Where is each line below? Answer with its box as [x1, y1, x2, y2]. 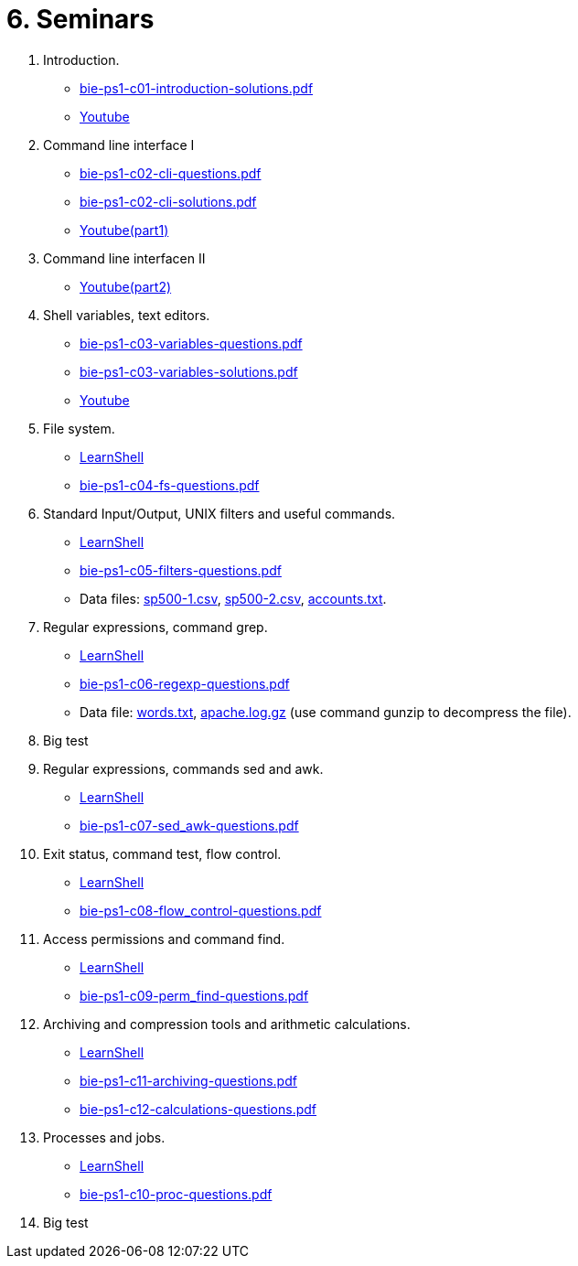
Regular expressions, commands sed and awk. [43, 760, 324, 777]
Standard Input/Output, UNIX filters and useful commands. [43, 505, 396, 521]
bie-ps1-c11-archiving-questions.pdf [80, 1072, 297, 1089]
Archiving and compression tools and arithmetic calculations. [43, 1015, 411, 1032]
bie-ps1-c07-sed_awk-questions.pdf [80, 817, 299, 833]
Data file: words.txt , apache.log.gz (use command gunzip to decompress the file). [80, 703, 572, 720]
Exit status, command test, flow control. [43, 845, 282, 862]
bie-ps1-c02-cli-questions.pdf [80, 165, 262, 181]
